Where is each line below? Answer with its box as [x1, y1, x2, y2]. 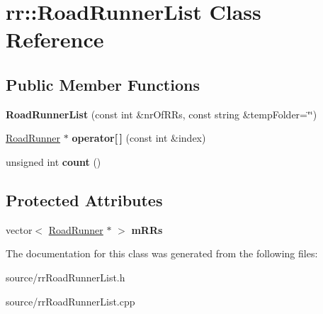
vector [6, 222, 33, 237]
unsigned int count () [6, 154, 101, 169]
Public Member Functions [6, 73, 200, 95]
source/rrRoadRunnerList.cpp [6, 293, 135, 308]
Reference [6, 25, 104, 54]
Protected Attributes [6, 189, 163, 211]
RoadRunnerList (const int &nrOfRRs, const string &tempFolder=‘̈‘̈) [6, 106, 317, 121]
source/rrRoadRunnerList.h [6, 269, 125, 284]
